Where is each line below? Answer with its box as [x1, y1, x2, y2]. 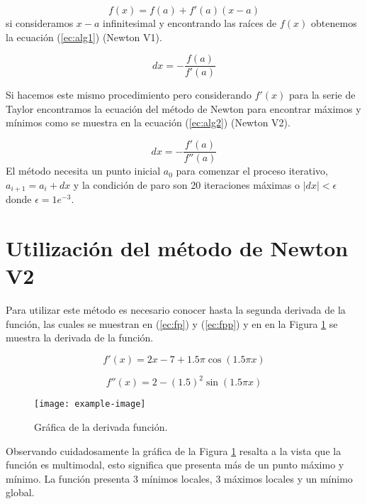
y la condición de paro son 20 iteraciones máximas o [73, 177, 300, 192]
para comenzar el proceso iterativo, [176, 163, 328, 178]
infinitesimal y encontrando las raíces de [103, 16, 277, 30]
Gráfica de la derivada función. [34, 419, 168, 434]
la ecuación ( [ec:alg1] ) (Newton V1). [6, 29, 162, 44]
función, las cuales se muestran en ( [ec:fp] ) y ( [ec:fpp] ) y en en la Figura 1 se [6, 316, 338, 331]
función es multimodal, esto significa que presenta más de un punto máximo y [6, 457, 344, 472]
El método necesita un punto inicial [6, 163, 161, 178]
